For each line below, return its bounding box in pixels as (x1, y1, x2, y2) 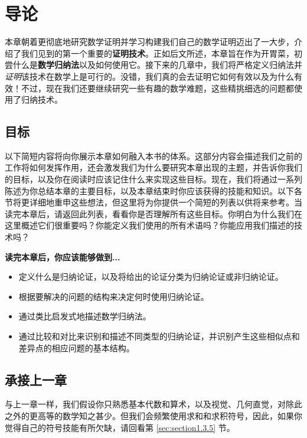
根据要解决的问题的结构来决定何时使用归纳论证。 (18, 290, 209, 302)
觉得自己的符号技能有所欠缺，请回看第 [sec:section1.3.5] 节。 (5, 421, 235, 433)
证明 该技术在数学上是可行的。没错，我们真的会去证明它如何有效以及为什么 (5, 70, 294, 82)
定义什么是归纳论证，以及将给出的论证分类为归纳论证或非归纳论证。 (18, 270, 283, 283)
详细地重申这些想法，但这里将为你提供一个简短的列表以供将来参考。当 (29, 196, 302, 208)
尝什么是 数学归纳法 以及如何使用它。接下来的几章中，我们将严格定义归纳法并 (5, 58, 302, 71)
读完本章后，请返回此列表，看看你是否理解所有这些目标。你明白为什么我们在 (5, 207, 302, 220)
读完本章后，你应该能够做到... (5, 250, 120, 263)
